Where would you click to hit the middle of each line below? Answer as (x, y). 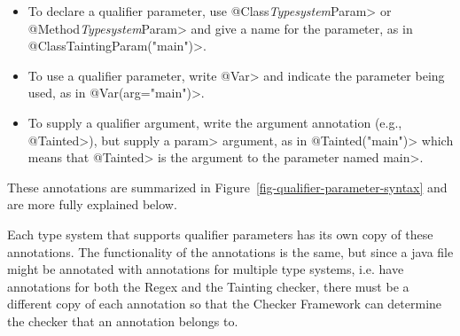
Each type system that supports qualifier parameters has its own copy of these (220, 234)
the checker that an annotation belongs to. (123, 320)
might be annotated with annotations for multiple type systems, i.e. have (206, 269)
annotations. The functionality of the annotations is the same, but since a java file (230, 251)
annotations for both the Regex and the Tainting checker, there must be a (208, 286)
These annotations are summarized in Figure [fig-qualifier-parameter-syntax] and (227, 187)
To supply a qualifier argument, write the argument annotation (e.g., (215, 122)
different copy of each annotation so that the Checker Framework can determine (225, 304)
